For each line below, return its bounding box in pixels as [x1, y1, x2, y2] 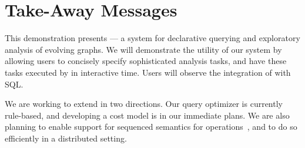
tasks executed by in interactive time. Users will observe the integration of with [5, 66, 291, 78]
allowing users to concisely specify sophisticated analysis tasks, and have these [5, 55, 287, 67]
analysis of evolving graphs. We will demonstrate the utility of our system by [5, 43, 282, 55]
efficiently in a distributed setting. [5, 132, 127, 144]
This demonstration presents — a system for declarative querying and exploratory [5, 32, 300, 44]
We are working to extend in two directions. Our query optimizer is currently [5, 97, 283, 110]
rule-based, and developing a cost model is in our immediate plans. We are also [5, 109, 290, 121]
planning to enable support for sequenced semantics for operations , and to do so [5, 120, 297, 133]
